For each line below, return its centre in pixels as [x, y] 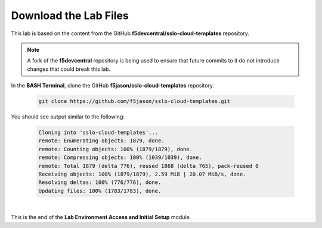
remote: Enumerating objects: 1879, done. [101, 141]
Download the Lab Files [70, 15]
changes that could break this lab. [69, 69]
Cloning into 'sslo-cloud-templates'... [98, 133]
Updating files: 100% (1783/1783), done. [100, 191]
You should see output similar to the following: [68, 117]
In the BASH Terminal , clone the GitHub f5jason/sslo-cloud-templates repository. [113, 86]
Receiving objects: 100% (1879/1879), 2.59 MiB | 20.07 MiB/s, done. [142, 174]
